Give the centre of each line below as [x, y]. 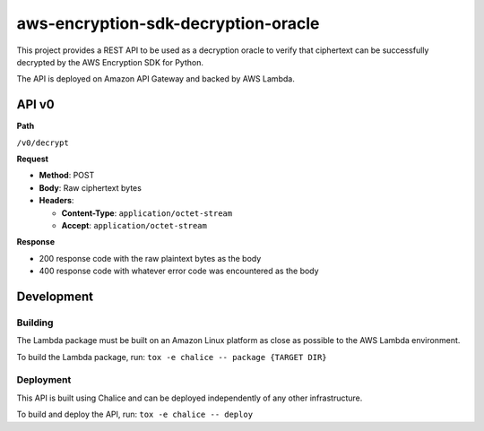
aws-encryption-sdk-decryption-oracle [168, 23]
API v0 [35, 104]
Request [33, 159]
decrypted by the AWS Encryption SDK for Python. [110, 62]
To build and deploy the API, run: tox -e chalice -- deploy [135, 414]
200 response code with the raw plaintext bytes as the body [150, 258]
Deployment [44, 380]
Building [35, 323]
